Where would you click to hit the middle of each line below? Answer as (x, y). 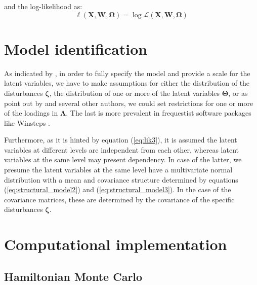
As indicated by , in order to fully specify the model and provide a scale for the (127, 73)
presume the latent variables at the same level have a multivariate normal (118, 170)
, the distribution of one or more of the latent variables (135, 93)
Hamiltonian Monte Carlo (73, 276)
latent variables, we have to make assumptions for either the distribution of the (127, 83)
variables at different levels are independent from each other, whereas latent (121, 149)
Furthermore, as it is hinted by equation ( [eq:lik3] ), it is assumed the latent (121, 140)
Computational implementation (116, 244)
